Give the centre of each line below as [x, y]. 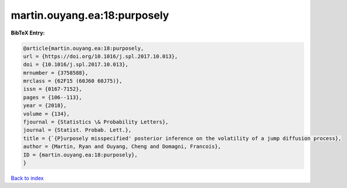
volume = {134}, [47, 114]
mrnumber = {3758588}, [56, 73]
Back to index [27, 178]
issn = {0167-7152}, [52, 89]
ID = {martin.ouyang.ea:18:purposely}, [80, 155]
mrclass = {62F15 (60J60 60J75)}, [73, 81]
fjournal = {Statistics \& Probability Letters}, [96, 122]
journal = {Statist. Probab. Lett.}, [77, 130]
